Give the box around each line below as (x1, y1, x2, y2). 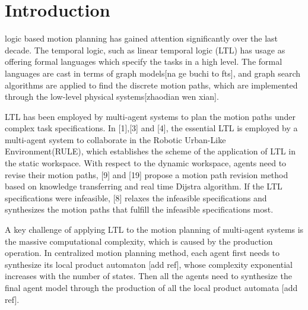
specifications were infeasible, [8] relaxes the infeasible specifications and (5, 191, 267, 204)
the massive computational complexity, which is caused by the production (5, 235, 273, 247)
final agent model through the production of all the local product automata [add (5, 281, 298, 293)
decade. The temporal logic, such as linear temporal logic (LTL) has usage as (5, 43, 285, 56)
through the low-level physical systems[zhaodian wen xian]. (5, 90, 219, 103)
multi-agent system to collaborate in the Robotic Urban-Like (5, 133, 226, 145)
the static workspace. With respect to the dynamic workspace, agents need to (5, 157, 287, 169)
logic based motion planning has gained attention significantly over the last (5, 32, 278, 45)
